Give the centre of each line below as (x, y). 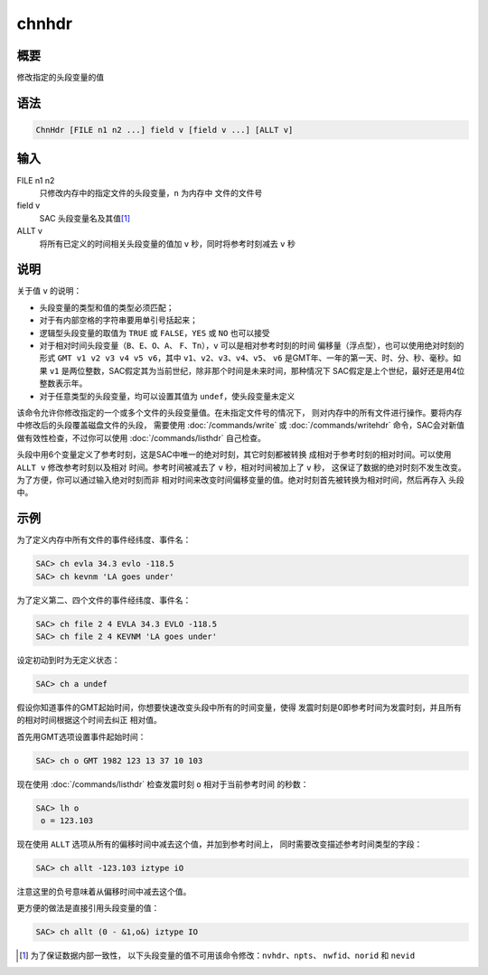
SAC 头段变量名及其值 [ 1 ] (85, 218)
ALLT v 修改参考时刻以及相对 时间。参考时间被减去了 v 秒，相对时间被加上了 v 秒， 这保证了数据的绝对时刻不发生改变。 (242, 467)
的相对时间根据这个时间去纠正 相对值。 (89, 720)
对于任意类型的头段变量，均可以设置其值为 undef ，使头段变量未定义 (167, 396)
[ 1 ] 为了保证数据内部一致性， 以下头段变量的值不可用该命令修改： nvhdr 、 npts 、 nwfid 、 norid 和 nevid (217, 956)
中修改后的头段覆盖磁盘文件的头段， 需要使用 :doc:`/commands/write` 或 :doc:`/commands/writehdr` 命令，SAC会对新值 (241, 426)
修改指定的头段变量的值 (60, 78)
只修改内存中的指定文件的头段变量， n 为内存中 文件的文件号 (151, 192)
